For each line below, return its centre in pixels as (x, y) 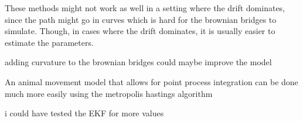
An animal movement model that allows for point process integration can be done (151, 81)
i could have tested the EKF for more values (84, 113)
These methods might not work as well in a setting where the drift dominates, (145, 8)
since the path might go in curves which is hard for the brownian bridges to (141, 19)
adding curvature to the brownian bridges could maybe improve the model (138, 62)
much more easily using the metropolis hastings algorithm (109, 93)
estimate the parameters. (49, 42)
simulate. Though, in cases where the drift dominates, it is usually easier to (140, 31)
